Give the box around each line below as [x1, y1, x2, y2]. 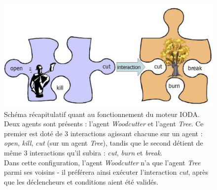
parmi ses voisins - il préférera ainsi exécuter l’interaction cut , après [4, 167, 209, 177]
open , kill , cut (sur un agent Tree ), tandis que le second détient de [4, 138, 203, 148]
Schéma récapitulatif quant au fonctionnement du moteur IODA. [4, 109, 200, 119]
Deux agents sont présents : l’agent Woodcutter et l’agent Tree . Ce [4, 118, 204, 129]
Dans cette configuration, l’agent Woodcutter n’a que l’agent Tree [4, 157, 201, 167]
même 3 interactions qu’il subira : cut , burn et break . [4, 148, 163, 158]
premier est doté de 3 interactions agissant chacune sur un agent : [4, 128, 203, 138]
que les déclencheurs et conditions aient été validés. [4, 176, 158, 187]
